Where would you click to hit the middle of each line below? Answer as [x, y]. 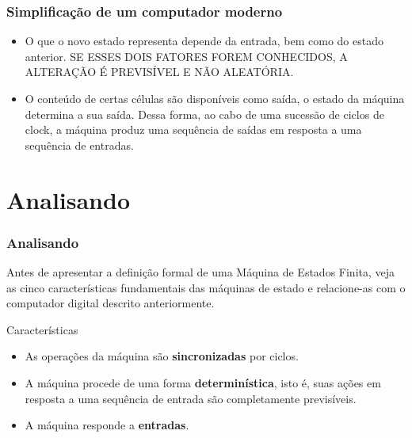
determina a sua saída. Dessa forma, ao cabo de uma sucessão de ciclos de [204, 114]
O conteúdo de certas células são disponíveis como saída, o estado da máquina [215, 98]
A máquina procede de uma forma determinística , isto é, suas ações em [203, 382]
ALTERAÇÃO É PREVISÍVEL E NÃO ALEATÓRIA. [159, 72]
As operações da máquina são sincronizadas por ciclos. [162, 356]
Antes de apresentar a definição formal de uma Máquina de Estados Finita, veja [201, 271]
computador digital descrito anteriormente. [111, 303]
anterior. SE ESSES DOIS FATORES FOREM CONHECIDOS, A [186, 56]
